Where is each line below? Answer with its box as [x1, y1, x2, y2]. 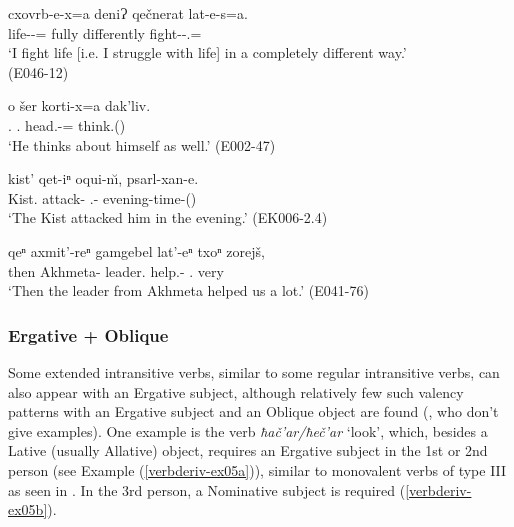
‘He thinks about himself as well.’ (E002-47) [8, 134, 276, 155]
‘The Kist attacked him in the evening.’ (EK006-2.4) [8, 207, 328, 228]
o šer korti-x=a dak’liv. [8, 95, 151, 116]
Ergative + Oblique [8, 322, 169, 347]
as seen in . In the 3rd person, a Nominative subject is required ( [8, 479, 406, 500]
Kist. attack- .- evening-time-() [8, 187, 197, 208]
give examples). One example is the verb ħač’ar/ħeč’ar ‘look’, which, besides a [8, 420, 488, 441]
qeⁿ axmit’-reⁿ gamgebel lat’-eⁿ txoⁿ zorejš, [8, 240, 265, 261]
